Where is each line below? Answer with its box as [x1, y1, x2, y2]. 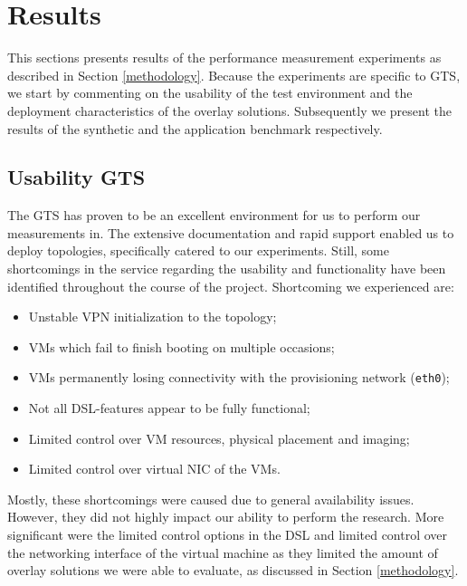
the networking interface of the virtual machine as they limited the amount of [7, 543, 438, 562]
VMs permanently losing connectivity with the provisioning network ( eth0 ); [28, 368, 450, 387]
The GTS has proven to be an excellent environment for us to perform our [7, 206, 421, 225]
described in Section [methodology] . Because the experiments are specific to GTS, [7, 65, 461, 84]
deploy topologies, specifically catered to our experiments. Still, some [7, 241, 389, 260]
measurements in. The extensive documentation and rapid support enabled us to [7, 223, 454, 242]
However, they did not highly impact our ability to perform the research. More [7, 507, 444, 526]
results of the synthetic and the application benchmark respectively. [7, 119, 383, 138]
